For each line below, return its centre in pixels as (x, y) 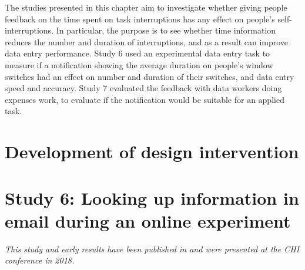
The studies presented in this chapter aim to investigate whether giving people (146, 7)
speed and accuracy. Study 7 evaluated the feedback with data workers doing (143, 88)
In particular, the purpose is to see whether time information (166, 30)
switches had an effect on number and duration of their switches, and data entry (150, 76)
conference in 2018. (40, 260)
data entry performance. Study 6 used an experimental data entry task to (138, 53)
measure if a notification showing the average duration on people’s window (139, 64)
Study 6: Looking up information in (152, 197)
